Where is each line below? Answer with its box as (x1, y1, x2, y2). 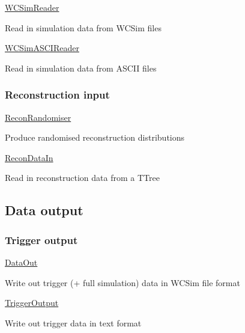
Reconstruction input (5, 87, 110, 102)
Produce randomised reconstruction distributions (5, 131, 185, 144)
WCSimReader (5, 1, 59, 13)
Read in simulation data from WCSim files (5, 21, 162, 34)
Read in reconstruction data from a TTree (5, 171, 160, 184)
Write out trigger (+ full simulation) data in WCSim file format (5, 276, 240, 289)
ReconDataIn (5, 151, 53, 163)
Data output (5, 201, 83, 219)
